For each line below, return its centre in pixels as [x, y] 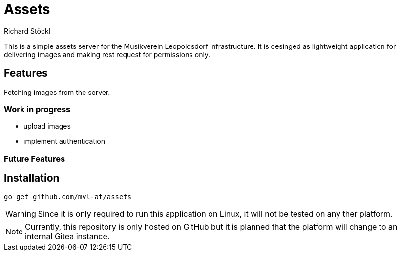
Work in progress [37, 109]
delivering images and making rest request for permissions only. [107, 54]
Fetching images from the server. [57, 92]
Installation [32, 178]
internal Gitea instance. [67, 236]
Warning [21, 214]
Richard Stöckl [27, 31]
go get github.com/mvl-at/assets [68, 197]
